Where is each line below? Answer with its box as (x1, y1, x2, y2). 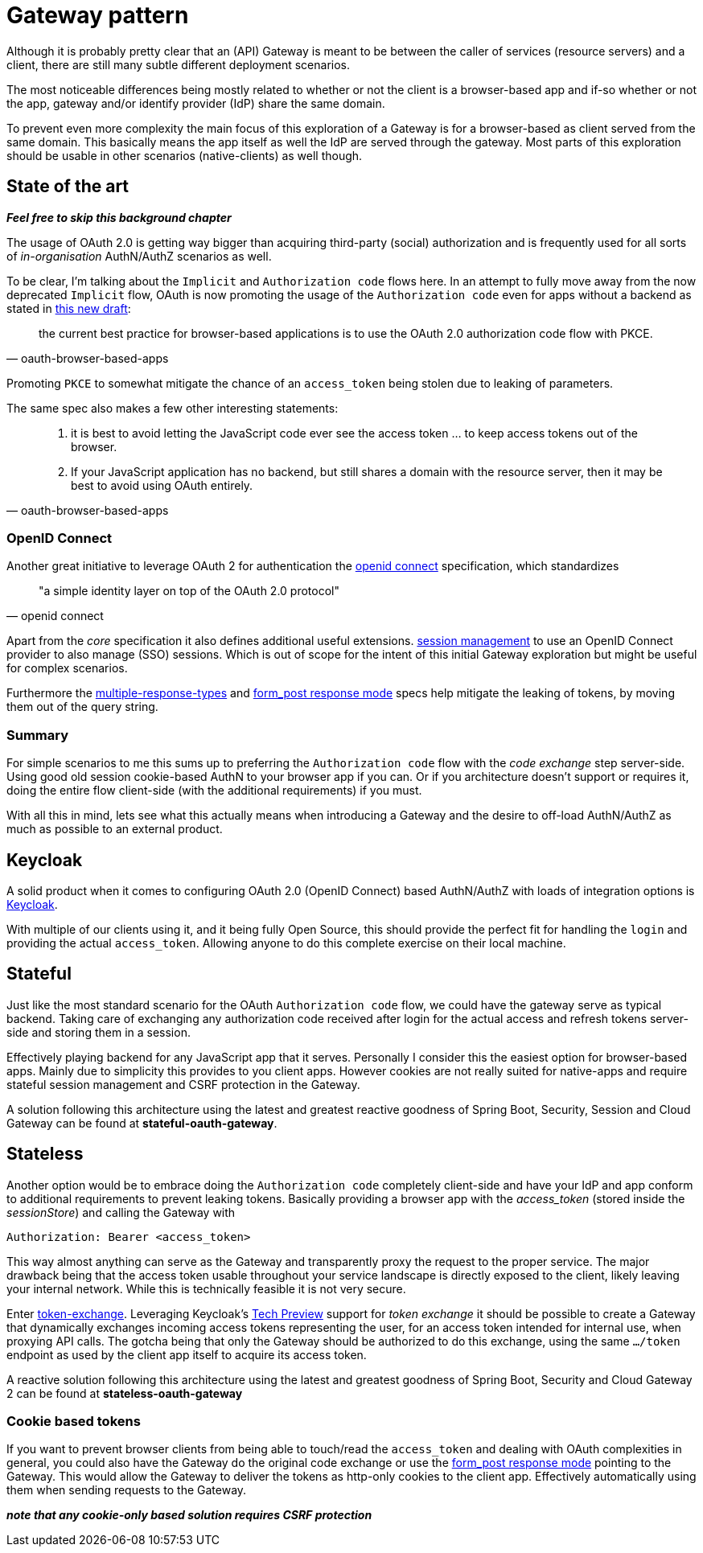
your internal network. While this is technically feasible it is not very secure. (6, 1281, 406, 1296)
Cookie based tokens (6, 1413, 141, 1429)
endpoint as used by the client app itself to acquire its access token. (6, 1347, 367, 1362)
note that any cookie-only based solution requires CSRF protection (6, 1508, 372, 1522)
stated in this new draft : (6, 301, 131, 315)
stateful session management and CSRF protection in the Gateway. (6, 1077, 360, 1091)
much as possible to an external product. (6, 822, 223, 836)
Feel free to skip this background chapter (6, 210, 232, 224)
